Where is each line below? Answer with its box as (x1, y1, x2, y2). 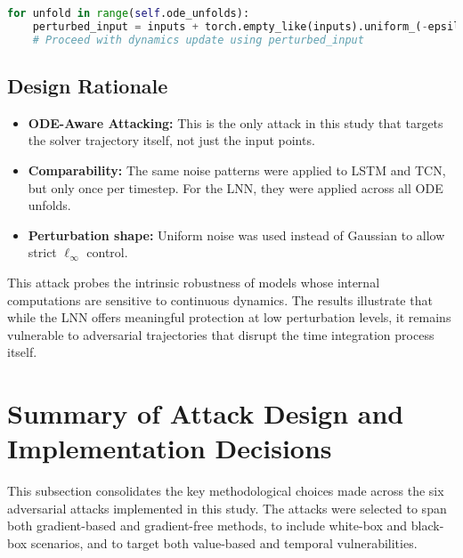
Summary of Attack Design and (7, 395, 404, 432)
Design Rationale (7, 72, 168, 100)
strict (28, 243, 57, 262)
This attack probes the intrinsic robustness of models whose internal (7, 272, 380, 291)
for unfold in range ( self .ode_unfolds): (7, 7, 250, 20)
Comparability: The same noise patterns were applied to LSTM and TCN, (28, 161, 446, 180)
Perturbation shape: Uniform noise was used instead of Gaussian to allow (28, 225, 445, 244)
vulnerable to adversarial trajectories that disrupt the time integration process (7, 325, 435, 344)
